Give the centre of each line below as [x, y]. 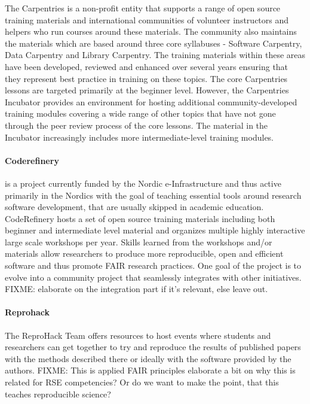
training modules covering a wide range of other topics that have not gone [140, 113]
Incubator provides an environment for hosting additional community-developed [151, 101]
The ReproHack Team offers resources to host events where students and [138, 335]
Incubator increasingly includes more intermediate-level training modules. [139, 137]
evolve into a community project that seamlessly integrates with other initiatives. [153, 277]
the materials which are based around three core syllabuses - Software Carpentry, [154, 43]
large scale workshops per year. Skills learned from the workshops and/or [139, 242]
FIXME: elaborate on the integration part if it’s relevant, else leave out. [136, 289]
